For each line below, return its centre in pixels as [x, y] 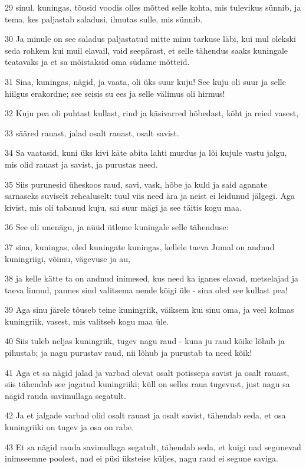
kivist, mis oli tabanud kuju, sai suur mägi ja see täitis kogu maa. [123, 207]
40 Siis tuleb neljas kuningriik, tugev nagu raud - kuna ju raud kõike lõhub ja [145, 341]
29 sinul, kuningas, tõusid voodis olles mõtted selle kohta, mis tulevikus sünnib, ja [153, 7]
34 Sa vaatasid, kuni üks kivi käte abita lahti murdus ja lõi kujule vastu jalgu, [146, 153]
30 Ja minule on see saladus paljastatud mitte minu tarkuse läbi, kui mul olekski [150, 39]
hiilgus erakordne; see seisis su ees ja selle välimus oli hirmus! [115, 93]
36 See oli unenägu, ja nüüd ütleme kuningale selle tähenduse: [117, 227]
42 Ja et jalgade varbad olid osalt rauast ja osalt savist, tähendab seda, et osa [145, 415]
